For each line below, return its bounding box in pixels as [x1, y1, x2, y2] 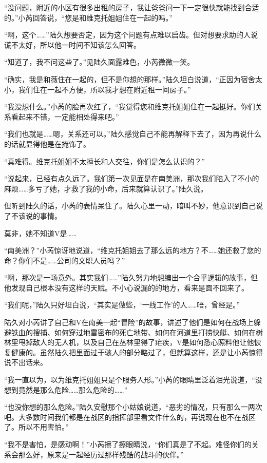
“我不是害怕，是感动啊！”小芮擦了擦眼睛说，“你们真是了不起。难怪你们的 [4, 439, 252, 449]
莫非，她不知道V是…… [4, 227, 77, 238]
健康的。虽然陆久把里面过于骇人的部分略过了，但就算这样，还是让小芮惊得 [11, 346, 263, 357]
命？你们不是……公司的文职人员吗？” [4, 255, 125, 265]
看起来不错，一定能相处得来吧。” [11, 111, 119, 122]
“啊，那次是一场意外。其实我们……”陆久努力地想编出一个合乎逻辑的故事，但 [4, 272, 258, 283]
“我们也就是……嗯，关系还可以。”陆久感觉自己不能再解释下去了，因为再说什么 [4, 128, 261, 139]
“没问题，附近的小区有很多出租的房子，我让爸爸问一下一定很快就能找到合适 [4, 2, 259, 12]
